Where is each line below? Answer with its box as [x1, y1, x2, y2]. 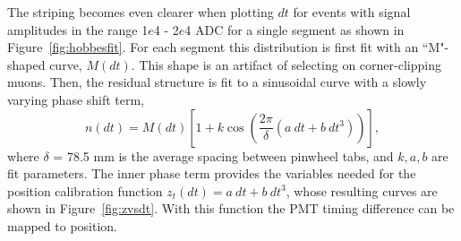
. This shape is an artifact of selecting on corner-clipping [131, 55, 441, 73]
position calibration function [7, 181, 163, 200]
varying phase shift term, [7, 90, 145, 108]
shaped [7, 55, 46, 73]
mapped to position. [7, 216, 117, 235]
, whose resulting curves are [286, 181, 438, 200]
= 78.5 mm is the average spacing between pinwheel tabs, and [53, 146, 394, 165]
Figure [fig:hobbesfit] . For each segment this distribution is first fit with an [7, 38, 419, 56]
